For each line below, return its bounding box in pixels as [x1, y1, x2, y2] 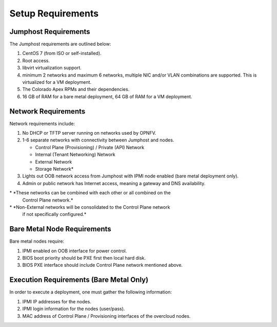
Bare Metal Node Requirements [9, 225, 111, 233]
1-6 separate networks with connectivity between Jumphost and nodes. [22, 137, 174, 143]
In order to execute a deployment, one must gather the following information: [9, 289, 172, 295]
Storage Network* [35, 166, 74, 172]
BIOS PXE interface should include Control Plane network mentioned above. [22, 262, 183, 268]
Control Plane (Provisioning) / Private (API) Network [35, 144, 145, 150]
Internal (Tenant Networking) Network [35, 152, 115, 158]
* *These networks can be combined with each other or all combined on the [9, 190, 171, 196]
